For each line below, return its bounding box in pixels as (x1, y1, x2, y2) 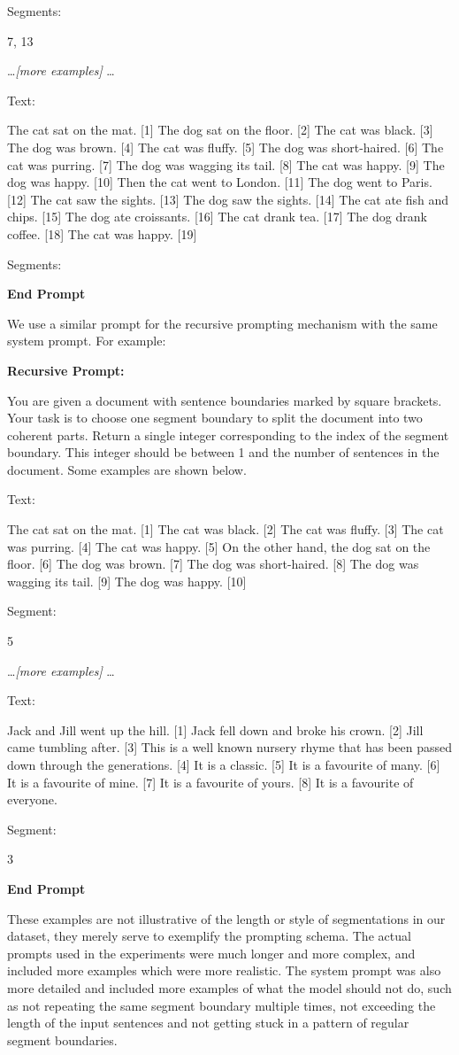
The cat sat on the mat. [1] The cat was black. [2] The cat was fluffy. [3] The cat (7, 520, 444, 539)
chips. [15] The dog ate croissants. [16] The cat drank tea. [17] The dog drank (7, 207, 427, 226)
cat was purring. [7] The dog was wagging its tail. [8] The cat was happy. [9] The (7, 155, 445, 174)
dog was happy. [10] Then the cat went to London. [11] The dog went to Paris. (7, 173, 432, 191)
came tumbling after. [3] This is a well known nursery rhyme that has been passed (7, 738, 453, 756)
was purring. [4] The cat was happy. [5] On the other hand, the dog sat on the (7, 537, 431, 555)
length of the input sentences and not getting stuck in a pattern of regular (7, 1013, 409, 1032)
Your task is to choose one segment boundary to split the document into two (7, 408, 423, 427)
